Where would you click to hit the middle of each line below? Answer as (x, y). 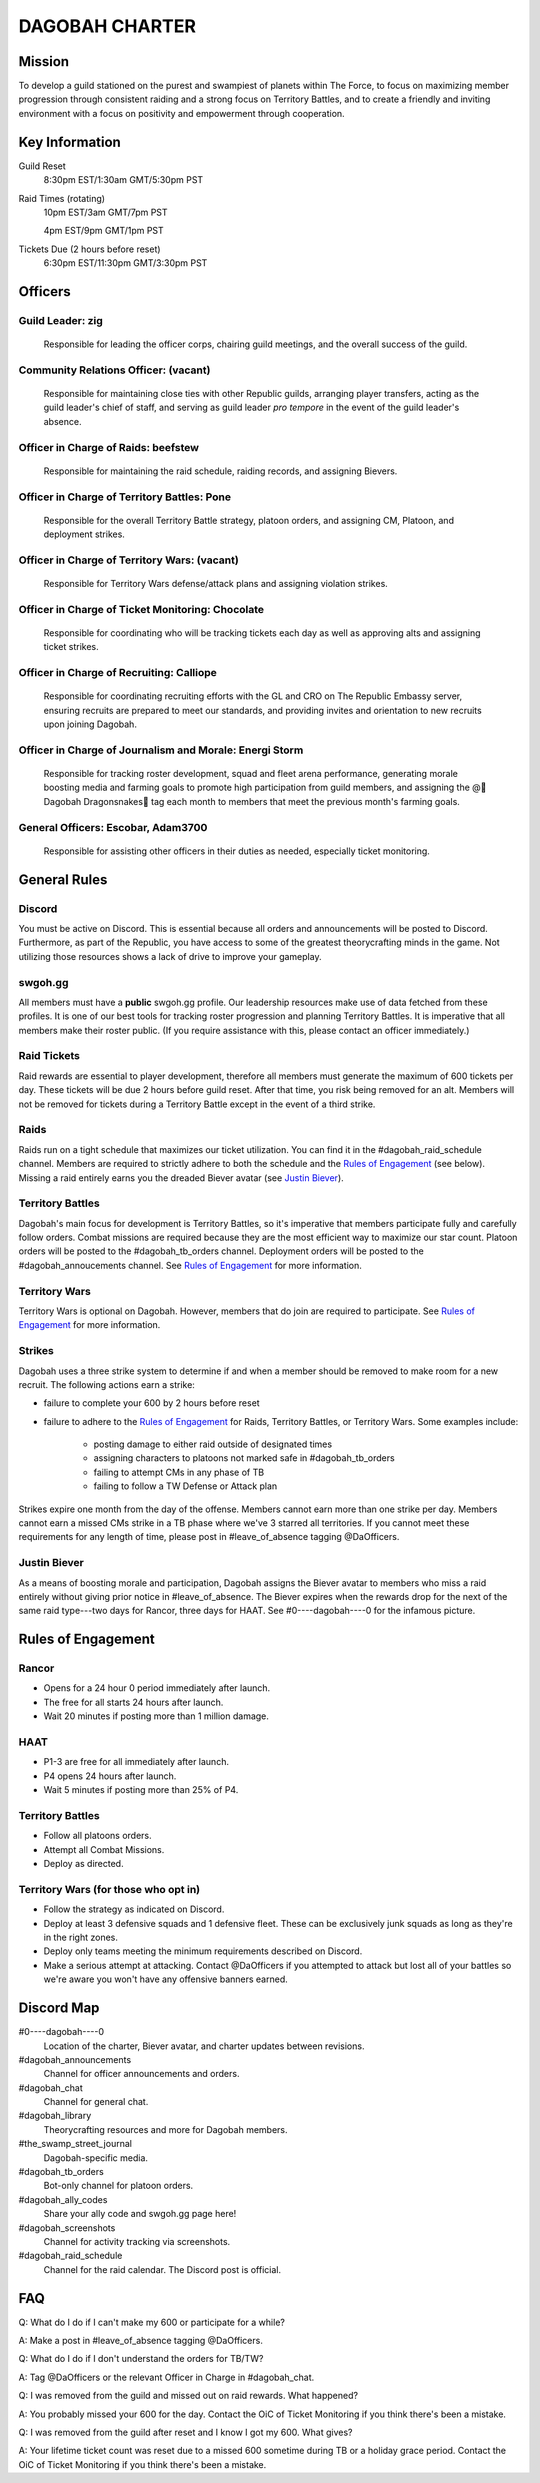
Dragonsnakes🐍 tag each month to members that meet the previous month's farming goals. (271, 801)
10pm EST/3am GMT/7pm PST (106, 212)
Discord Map (59, 2008)
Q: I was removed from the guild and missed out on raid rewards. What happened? (188, 2396)
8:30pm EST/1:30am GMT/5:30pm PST (123, 180)
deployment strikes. (84, 534)
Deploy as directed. (83, 1864)
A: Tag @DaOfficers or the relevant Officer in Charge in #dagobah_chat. (166, 2377)
